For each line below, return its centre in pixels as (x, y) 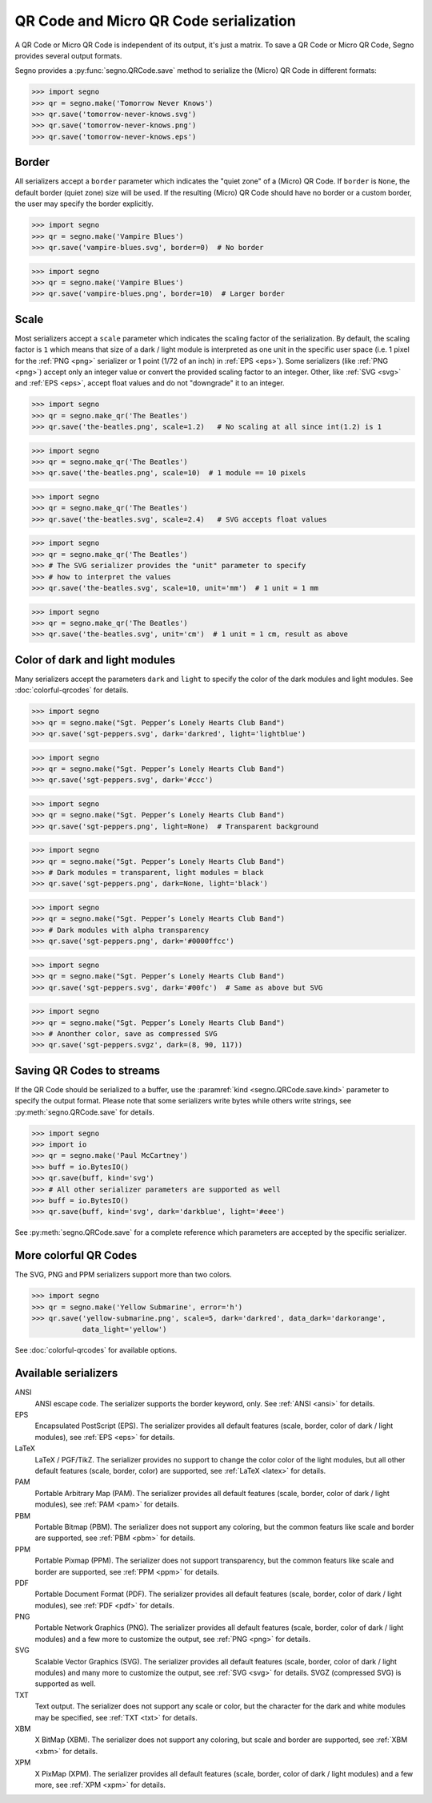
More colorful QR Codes (76, 1255)
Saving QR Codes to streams (87, 1070)
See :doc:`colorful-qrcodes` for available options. (96, 1350)
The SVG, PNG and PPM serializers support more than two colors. (123, 1275)
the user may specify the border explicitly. (84, 204)
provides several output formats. (68, 55)
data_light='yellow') (124, 1329)
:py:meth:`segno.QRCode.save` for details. (85, 1112)
